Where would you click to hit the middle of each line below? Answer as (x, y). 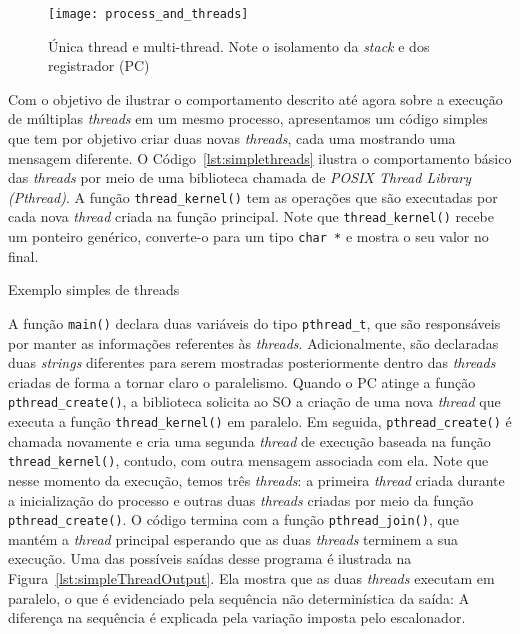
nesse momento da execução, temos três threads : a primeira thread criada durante (256, 479)
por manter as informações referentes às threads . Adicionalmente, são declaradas (253, 342)
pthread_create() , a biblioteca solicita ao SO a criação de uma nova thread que (254, 401)
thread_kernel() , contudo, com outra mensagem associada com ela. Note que (248, 460)
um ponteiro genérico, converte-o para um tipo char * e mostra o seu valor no (248, 236)
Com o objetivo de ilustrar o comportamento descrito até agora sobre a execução (255, 98)
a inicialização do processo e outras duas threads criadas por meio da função (241, 499)
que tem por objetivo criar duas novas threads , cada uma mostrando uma (232, 138)
